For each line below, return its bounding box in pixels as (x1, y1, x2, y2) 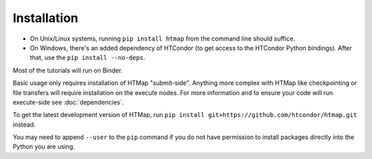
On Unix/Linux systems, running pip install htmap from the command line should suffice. (30, 34, 296, 43)
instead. (12, 120, 36, 129)
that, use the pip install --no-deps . (30, 54, 146, 62)
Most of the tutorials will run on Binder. (12, 66, 123, 74)
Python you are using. (12, 142, 75, 151)
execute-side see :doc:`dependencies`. (12, 98, 124, 106)
